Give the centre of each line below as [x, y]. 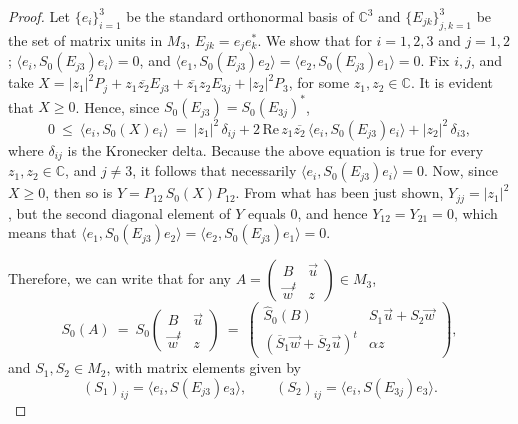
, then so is [79, 192]
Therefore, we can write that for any [119, 278]
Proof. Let [39, 16]
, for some [319, 82]
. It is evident [452, 82]
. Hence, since [117, 106]
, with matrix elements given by [203, 367]
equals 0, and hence [307, 212]
